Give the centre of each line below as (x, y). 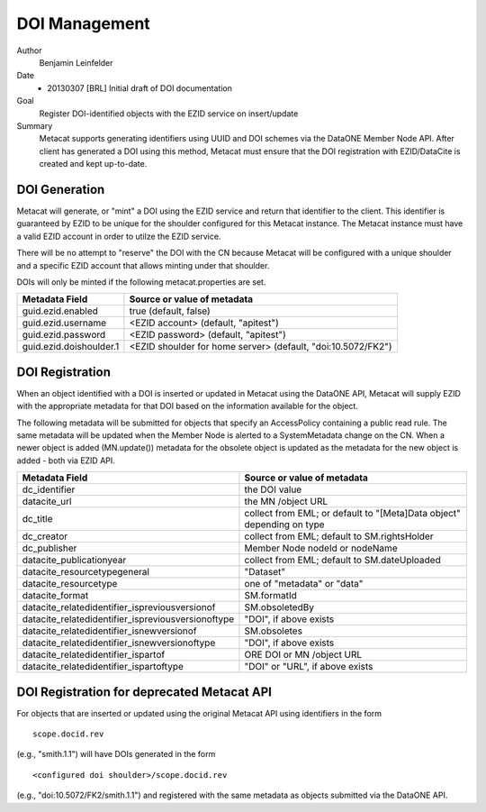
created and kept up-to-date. (93, 164)
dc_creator (45, 536)
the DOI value (273, 489)
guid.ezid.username (64, 323)
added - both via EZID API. (66, 461)
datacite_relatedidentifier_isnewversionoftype (119, 643)
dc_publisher (49, 548)
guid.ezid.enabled (60, 311)
